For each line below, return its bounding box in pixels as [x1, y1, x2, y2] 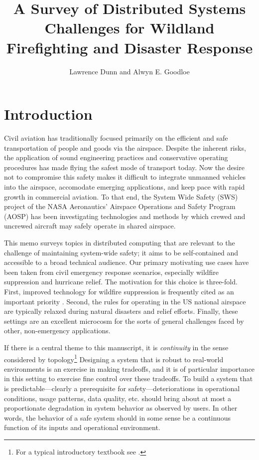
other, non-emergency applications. [4, 325, 111, 336]
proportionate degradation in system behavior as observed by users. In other [4, 403, 238, 413]
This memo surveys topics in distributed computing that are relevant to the [4, 237, 235, 247]
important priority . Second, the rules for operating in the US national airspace [4, 296, 246, 306]
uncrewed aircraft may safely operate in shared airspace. [4, 221, 176, 231]
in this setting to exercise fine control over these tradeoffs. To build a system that [4, 373, 253, 384]
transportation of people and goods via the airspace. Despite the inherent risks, [4, 142, 246, 153]
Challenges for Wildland [44, 17, 215, 38]
